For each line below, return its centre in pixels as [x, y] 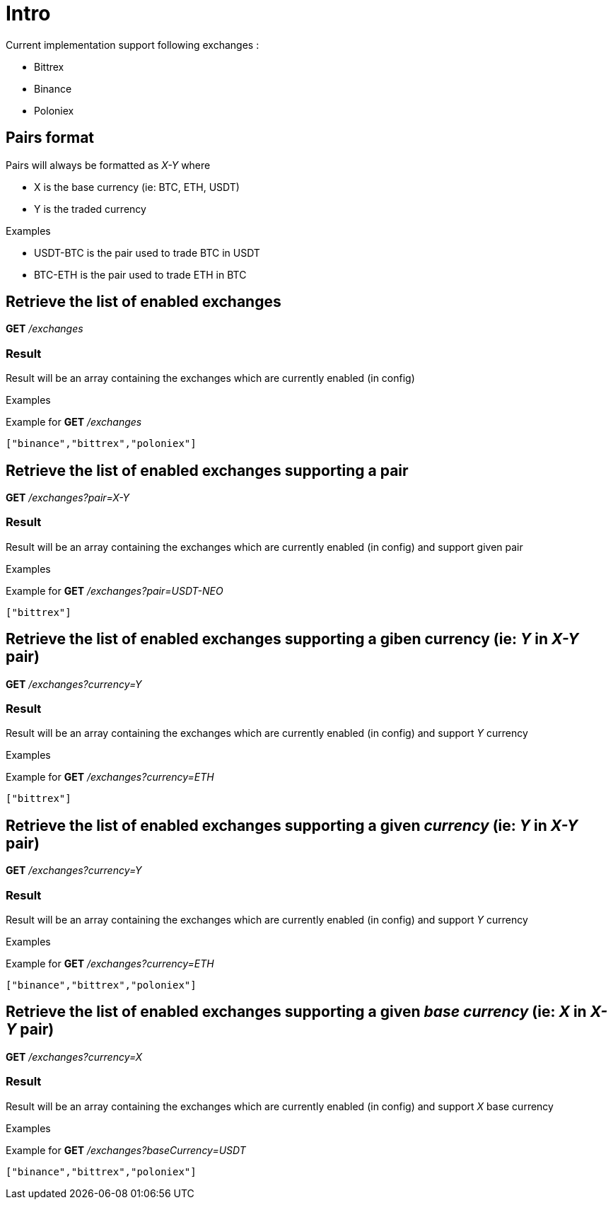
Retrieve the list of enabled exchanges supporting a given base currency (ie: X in [296, 1012]
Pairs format [50, 138]
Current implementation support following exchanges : [133, 45]
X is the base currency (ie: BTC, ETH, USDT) [137, 187]
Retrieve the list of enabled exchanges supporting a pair [207, 470]
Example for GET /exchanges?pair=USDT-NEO [115, 590]
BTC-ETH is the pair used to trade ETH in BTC [140, 274]
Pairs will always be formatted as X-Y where [108, 165]
